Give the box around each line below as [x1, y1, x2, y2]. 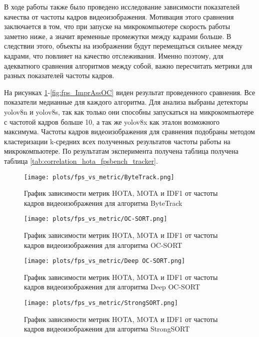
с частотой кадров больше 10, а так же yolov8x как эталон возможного [4, 116, 220, 127]
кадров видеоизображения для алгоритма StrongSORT [24, 323, 190, 334]
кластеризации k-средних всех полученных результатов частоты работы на [4, 136, 230, 146]
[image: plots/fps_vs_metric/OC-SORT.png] [24, 215, 167, 223]
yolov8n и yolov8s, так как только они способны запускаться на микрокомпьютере [4, 106, 254, 117]
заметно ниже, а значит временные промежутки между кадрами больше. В [4, 31, 231, 41]
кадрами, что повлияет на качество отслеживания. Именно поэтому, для [4, 50, 223, 61]
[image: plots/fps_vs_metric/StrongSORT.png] [24, 299, 178, 307]
